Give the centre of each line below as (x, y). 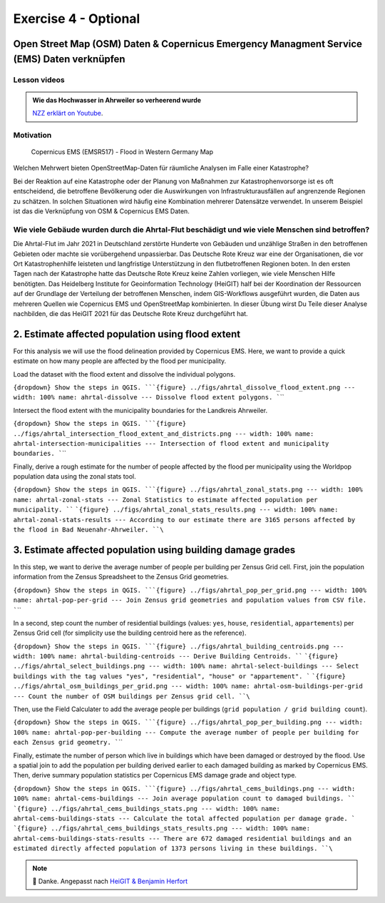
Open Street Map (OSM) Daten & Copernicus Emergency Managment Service (188, 44)
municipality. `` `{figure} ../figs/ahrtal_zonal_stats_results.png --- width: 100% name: (176, 510)
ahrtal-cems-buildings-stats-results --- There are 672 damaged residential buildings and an (183, 838)
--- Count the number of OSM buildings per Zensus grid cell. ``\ (132, 696)
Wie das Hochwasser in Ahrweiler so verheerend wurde (117, 100)
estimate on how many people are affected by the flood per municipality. (120, 361)
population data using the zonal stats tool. (75, 476)
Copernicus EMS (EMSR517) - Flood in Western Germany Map (122, 152)
